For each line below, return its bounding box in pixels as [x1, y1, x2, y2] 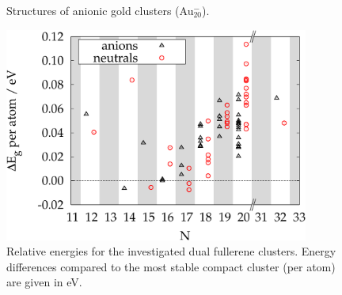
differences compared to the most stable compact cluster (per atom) [6, 258, 336, 274]
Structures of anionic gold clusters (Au [6, 2, 194, 18]
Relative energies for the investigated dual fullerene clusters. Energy [6, 243, 336, 259]
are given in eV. [6, 274, 82, 290]
